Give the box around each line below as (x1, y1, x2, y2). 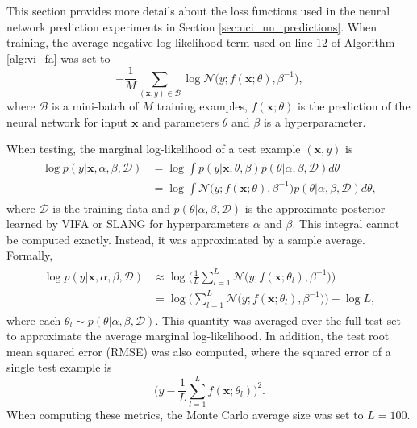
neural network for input (6, 113, 128, 130)
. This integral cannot (292, 215, 400, 232)
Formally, (6, 247, 53, 264)
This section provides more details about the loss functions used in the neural (6, 2, 390, 19)
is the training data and (52, 199, 170, 216)
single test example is (6, 359, 112, 376)
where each (6, 311, 61, 328)
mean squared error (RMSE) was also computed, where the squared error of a (6, 343, 391, 359)
